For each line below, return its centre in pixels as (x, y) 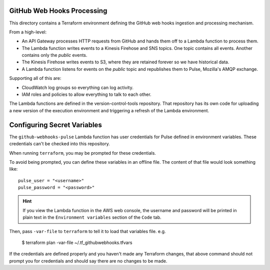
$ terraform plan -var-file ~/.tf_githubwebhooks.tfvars (77, 243)
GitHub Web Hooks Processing (58, 11)
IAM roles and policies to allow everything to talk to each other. (87, 94)
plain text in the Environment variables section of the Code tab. (92, 218)
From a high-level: (28, 32)
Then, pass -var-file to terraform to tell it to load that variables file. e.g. (87, 231)
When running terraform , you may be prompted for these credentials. (82, 153)
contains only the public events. (54, 55)
